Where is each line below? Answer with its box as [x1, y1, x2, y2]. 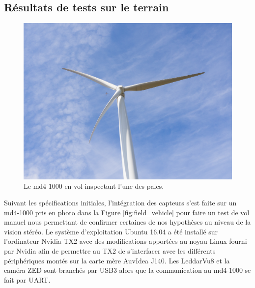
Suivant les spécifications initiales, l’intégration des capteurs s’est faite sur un [4, 197, 237, 207]
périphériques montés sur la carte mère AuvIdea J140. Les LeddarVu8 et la [4, 255, 230, 265]
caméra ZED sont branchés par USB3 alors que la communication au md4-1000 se [4, 265, 251, 275]
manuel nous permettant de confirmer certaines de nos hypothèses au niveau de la [4, 217, 251, 227]
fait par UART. [4, 274, 51, 285]
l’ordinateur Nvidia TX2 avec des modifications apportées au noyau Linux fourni [4, 236, 247, 246]
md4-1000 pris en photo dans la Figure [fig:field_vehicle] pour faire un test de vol [4, 207, 250, 217]
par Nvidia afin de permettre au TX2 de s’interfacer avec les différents [4, 245, 216, 256]
